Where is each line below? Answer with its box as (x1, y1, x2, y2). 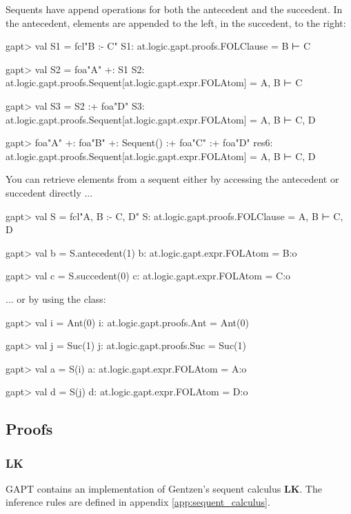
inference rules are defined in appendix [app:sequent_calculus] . (6, 495, 270, 509)
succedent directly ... (6, 185, 93, 199)
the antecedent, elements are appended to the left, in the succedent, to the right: (6, 15, 346, 30)
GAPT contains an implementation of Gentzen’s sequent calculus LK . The (6, 481, 322, 495)
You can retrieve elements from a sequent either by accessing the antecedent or (6, 172, 339, 186)
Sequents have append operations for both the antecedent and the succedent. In (6, 2, 343, 16)
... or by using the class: (6, 291, 106, 306)
